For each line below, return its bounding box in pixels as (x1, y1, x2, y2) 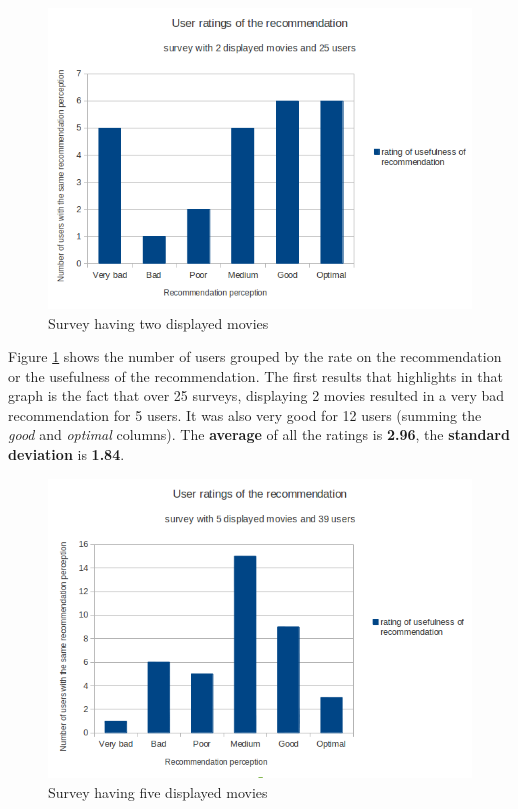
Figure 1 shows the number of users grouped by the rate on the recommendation (8, 346, 502, 367)
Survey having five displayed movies (48, 782, 268, 803)
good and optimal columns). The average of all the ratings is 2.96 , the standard (8, 424, 510, 445)
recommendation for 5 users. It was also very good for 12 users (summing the (8, 404, 482, 425)
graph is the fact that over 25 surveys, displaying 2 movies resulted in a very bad (8, 385, 505, 406)
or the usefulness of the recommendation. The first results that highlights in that (8, 365, 503, 386)
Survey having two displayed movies (48, 312, 269, 333)
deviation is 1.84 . (8, 444, 125, 465)
